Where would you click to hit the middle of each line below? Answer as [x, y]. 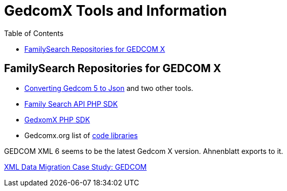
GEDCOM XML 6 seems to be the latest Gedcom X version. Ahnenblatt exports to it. [144, 151]
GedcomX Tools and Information [116, 11]
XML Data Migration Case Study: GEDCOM [76, 167]
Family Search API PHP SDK [71, 104]
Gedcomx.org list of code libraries [81, 135]
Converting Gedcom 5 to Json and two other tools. [109, 88]
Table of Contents [34, 33]
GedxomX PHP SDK [57, 119]
